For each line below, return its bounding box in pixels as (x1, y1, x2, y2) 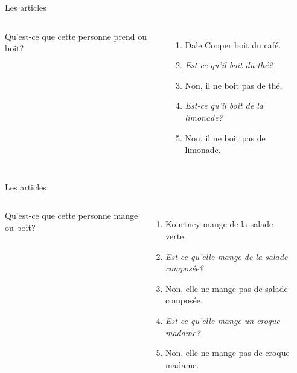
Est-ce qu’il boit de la (185, 99, 263, 112)
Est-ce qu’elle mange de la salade (165, 250, 288, 262)
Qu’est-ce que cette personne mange (5, 209, 138, 222)
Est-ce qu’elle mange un (165, 314, 254, 326)
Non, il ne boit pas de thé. (185, 79, 283, 91)
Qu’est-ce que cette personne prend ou (5, 30, 147, 42)
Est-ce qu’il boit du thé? (185, 59, 273, 71)
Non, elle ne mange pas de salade (165, 282, 288, 294)
